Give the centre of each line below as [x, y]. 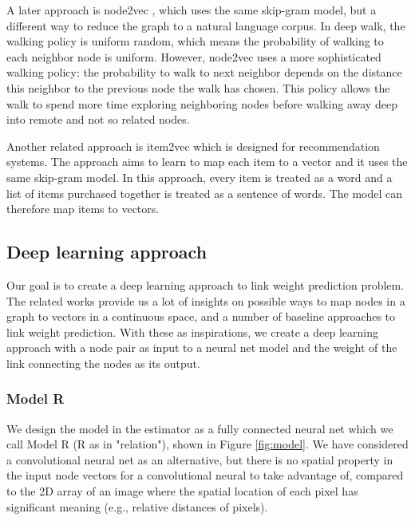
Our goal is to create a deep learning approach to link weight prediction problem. [206, 284]
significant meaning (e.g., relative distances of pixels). [137, 506]
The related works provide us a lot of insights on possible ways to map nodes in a [206, 300]
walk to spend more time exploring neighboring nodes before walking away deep [202, 103]
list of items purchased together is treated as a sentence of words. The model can [205, 193]
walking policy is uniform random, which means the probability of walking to [195, 41]
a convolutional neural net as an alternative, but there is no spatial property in [200, 459]
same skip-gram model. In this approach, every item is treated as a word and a [200, 177]
